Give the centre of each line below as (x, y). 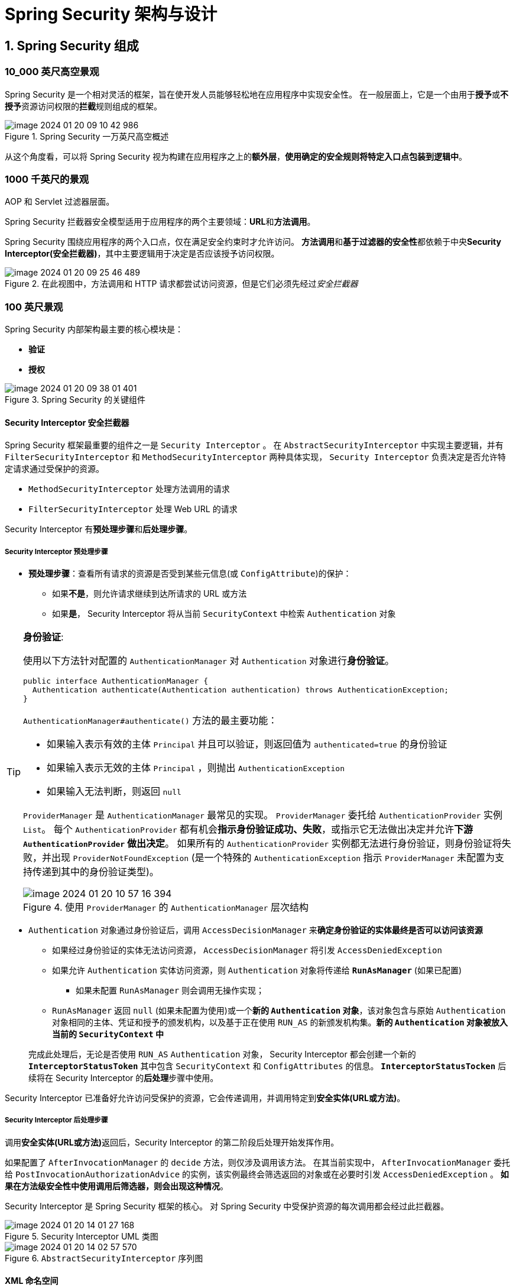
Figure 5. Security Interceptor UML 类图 (82, 1236)
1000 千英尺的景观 (47, 179)
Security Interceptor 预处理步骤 (56, 551)
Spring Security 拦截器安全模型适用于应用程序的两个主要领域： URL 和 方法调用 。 (160, 222)
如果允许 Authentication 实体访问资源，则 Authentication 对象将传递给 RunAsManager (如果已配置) (257, 970)
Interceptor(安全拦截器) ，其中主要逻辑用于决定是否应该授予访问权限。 (142, 254)
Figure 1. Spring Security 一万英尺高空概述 (87, 136)
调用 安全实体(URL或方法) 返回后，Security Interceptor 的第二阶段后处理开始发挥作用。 (172, 1142)
